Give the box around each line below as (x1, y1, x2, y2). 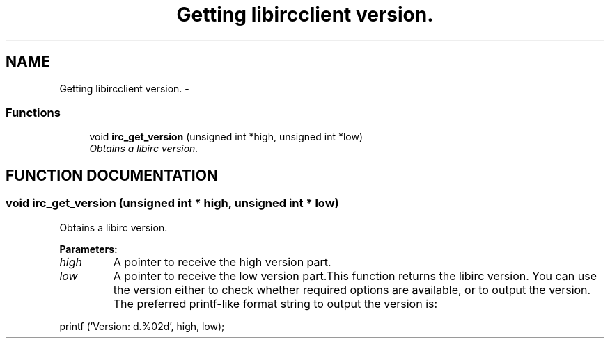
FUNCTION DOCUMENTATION (6, 166, 218, 184)
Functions (6, 105, 61, 120)
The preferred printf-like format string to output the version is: (113, 296, 438, 311)
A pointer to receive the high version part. (113, 254, 331, 269)
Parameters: (59, 243, 118, 255)
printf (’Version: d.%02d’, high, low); (59, 320, 225, 332)
